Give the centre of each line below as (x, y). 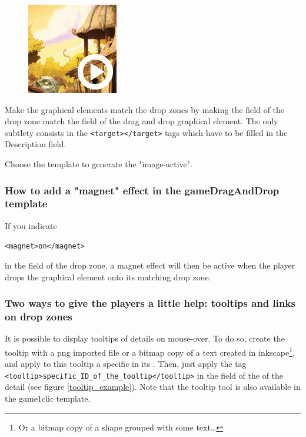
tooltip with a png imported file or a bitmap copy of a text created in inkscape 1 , (150, 351)
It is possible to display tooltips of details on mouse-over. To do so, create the (145, 338)
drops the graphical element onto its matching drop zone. (108, 277)
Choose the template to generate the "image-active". (99, 164)
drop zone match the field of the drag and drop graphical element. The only (142, 121)
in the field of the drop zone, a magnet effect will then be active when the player (150, 265)
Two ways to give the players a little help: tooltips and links (150, 303)
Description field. (36, 144)
